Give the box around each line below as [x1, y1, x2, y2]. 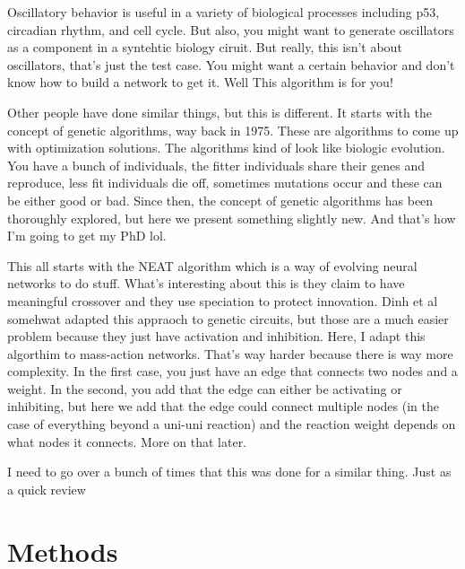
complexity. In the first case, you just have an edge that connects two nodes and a [7, 362, 458, 381]
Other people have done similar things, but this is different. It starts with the [7, 102, 432, 121]
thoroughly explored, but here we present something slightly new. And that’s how [7, 208, 456, 227]
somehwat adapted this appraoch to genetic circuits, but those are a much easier [7, 309, 449, 328]
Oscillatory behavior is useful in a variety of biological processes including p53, [7, 3, 440, 21]
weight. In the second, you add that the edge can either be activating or [7, 379, 402, 398]
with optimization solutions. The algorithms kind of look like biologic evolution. [7, 138, 445, 157]
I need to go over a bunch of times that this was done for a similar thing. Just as [7, 462, 452, 481]
